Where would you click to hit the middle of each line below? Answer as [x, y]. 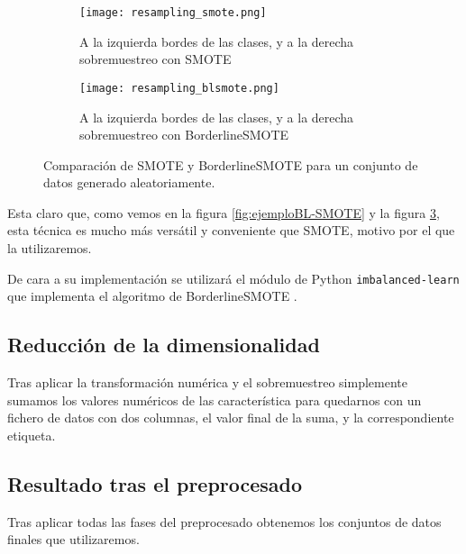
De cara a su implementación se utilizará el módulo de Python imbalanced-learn [233, 278]
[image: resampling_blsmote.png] [179, 88]
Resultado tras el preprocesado [155, 483]
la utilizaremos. [50, 248]
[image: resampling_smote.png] [173, 13]
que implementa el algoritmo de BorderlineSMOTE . [152, 296]
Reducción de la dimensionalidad [164, 345]
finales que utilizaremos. [73, 539]
